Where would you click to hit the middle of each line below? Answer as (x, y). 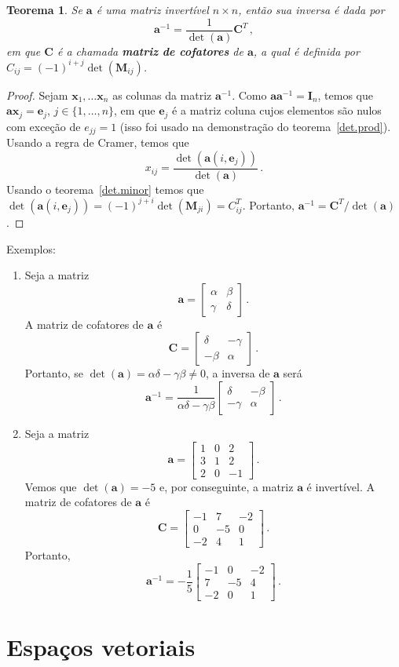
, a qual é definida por (306, 51)
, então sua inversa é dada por (311, 9)
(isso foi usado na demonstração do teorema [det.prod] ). (255, 126)
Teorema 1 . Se (44, 9)
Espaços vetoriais (101, 646)
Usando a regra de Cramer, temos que (98, 142)
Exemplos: (31, 248)
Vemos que (51, 486)
